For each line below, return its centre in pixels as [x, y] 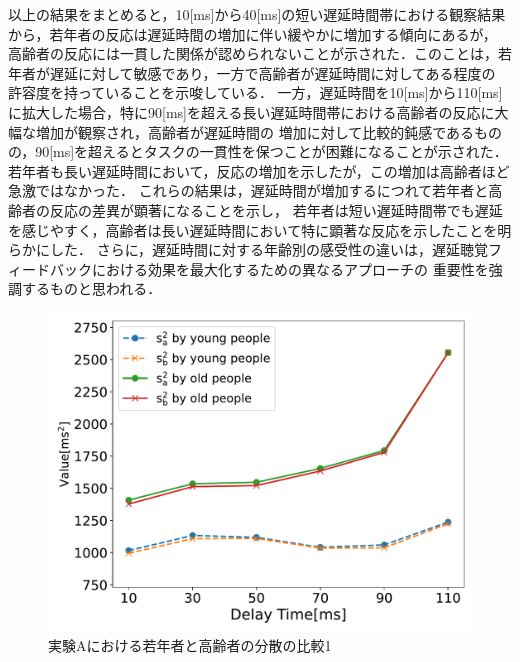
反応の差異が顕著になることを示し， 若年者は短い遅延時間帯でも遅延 [276, 209]
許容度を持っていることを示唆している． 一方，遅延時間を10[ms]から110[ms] [255, 92]
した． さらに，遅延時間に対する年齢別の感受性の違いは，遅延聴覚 [268, 249]
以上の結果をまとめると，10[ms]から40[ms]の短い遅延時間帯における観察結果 [257, 14]
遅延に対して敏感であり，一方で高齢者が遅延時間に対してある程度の [272, 72]
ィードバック [50, 268]
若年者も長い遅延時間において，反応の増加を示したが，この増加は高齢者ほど [259, 170]
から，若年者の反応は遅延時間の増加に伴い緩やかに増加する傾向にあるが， [252, 33]
